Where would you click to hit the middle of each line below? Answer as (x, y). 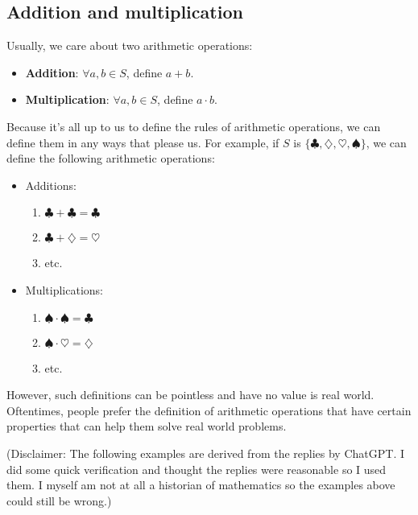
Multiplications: (64, 289)
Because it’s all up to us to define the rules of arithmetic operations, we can (194, 126)
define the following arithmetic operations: (111, 158)
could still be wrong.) (59, 500)
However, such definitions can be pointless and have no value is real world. (190, 395)
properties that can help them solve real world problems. (147, 426)
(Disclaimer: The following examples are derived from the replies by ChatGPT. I (206, 453)
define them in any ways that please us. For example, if (143, 142)
